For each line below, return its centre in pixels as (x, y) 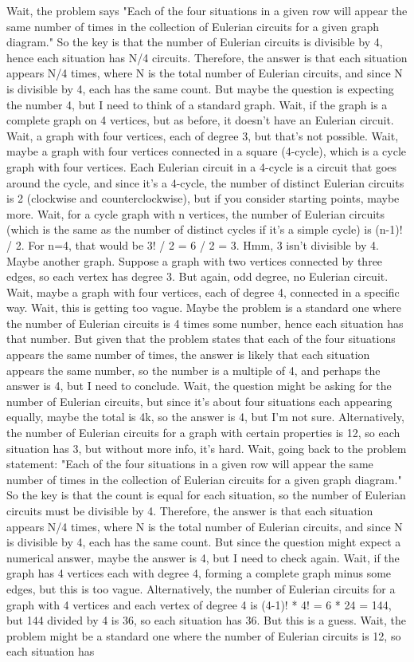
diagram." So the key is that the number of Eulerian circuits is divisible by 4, (195, 42)
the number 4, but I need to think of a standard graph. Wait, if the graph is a (197, 104)
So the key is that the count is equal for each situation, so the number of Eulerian (206, 495)
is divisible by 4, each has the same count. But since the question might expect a (204, 542)
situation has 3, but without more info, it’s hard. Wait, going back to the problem (207, 448)
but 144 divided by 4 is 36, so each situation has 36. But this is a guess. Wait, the (207, 620)
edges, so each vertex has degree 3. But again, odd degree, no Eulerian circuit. (197, 276)
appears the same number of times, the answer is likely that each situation (188, 355)
